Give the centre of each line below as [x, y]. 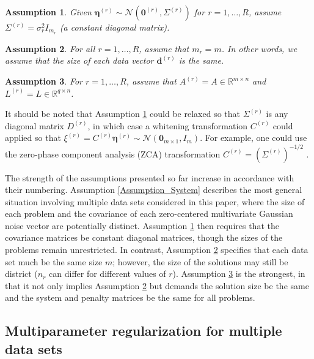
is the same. [201, 60]
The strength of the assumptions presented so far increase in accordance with [150, 177]
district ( [21, 274]
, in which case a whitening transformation [168, 125]
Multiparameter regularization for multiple [144, 331]
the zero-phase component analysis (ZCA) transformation [113, 153]
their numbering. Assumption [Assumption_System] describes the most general [154, 190]
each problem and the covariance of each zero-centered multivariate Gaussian [149, 214]
